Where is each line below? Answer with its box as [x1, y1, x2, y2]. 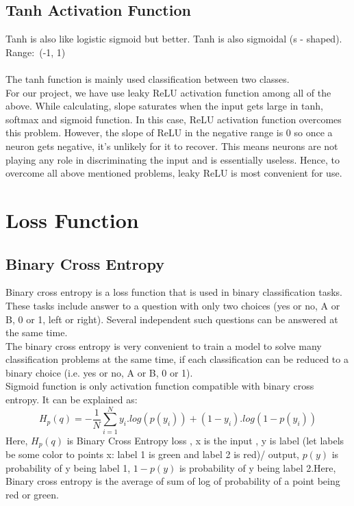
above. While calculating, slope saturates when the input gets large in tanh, [5, 99, 323, 113]
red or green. [5, 488, 59, 502]
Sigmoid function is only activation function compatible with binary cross [5, 379, 314, 393]
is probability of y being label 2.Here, [179, 460, 336, 475]
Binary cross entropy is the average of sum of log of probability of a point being [5, 474, 340, 488]
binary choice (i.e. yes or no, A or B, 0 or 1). [5, 365, 193, 379]
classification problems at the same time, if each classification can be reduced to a [5, 352, 349, 366]
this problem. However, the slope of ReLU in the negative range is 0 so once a [5, 125, 333, 140]
